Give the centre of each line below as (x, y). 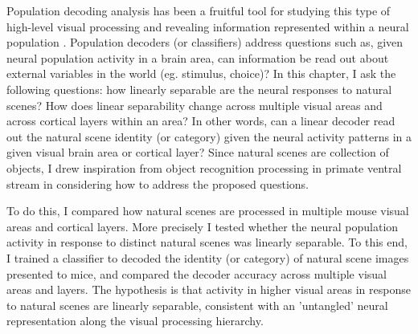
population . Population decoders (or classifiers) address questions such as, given (205, 42)
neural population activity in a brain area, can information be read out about (198, 57)
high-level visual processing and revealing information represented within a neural (208, 26)
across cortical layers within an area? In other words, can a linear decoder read (201, 121)
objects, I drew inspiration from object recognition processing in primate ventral (204, 167)
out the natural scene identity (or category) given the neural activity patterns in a (209, 136)
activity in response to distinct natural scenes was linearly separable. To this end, (207, 242)
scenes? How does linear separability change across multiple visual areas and (195, 105)
